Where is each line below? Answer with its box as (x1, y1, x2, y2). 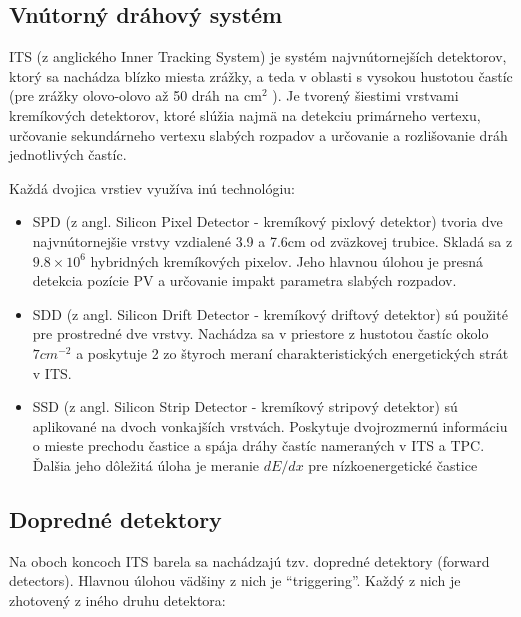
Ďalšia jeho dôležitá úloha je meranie (32, 454, 260, 475)
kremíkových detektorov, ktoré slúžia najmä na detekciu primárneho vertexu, (9, 104, 481, 125)
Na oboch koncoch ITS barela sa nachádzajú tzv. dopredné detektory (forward (9, 550, 490, 571)
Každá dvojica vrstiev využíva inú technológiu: (9, 177, 295, 198)
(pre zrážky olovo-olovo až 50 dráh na (9, 85, 240, 106)
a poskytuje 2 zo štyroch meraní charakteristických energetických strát (76, 342, 509, 363)
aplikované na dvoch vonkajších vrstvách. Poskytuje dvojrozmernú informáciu (32, 415, 508, 436)
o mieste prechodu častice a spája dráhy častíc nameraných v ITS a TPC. (32, 435, 485, 456)
